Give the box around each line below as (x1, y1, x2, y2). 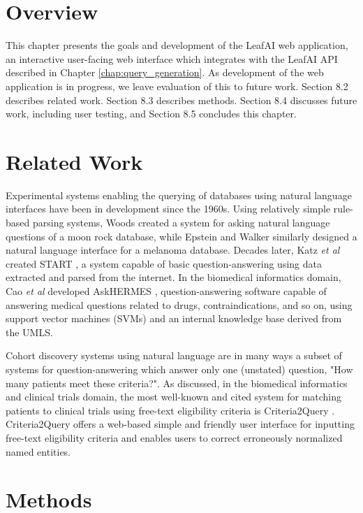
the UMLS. (6, 324, 53, 339)
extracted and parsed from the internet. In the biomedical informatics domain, (6, 270, 341, 284)
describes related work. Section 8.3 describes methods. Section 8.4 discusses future (6, 92, 357, 107)
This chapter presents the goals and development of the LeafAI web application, (6, 38, 348, 52)
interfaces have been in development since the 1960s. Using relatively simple (6, 201, 331, 216)
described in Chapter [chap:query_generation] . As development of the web (6, 65, 324, 80)
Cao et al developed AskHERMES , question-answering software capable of (6, 283, 327, 298)
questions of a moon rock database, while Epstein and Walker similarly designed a (6, 229, 357, 243)
